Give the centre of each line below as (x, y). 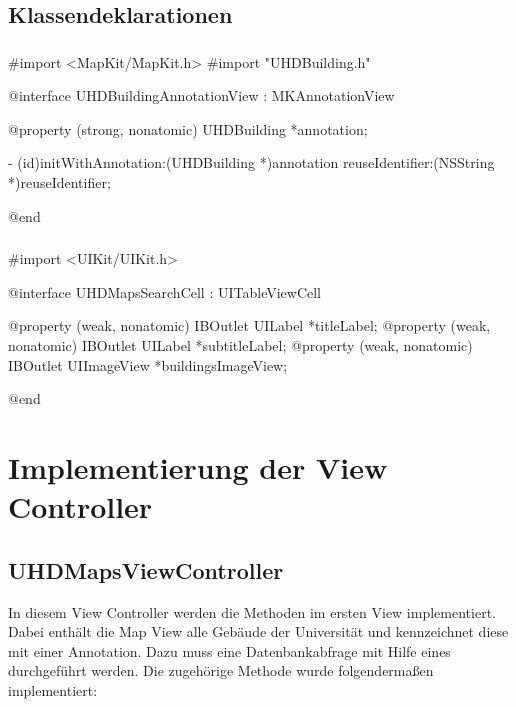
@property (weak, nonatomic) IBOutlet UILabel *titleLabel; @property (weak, (249, 325)
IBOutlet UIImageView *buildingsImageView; (148, 364)
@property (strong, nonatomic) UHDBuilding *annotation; (188, 128)
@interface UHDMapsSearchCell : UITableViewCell (165, 291)
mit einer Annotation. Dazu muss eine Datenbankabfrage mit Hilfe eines (229, 650)
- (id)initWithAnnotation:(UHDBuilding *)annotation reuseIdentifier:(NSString (251, 162)
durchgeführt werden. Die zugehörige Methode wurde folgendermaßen (221, 670)
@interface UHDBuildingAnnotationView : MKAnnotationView (201, 95)
